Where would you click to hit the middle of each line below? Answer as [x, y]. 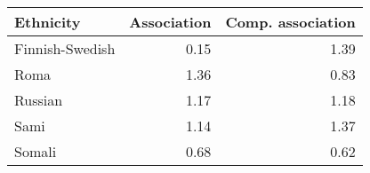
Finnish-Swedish [65, 48]
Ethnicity [48, 22]
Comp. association [290, 22]
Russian [39, 100]
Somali [36, 151]
